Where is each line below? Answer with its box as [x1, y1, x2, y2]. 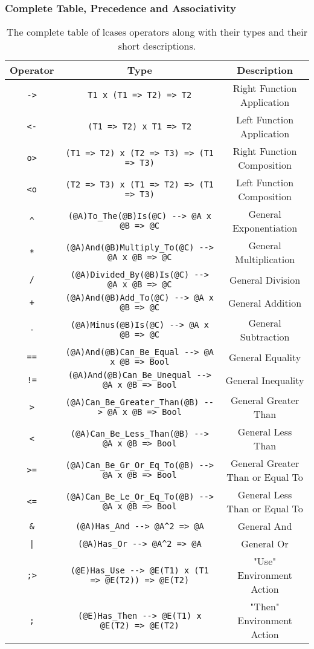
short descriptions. [118, 39, 196, 53]
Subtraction [240, 330, 290, 344]
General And [237, 519, 292, 533]
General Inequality [225, 373, 304, 387]
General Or [241, 536, 289, 551]
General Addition [228, 295, 302, 310]
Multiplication [234, 252, 295, 267]
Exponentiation [232, 221, 298, 235]
